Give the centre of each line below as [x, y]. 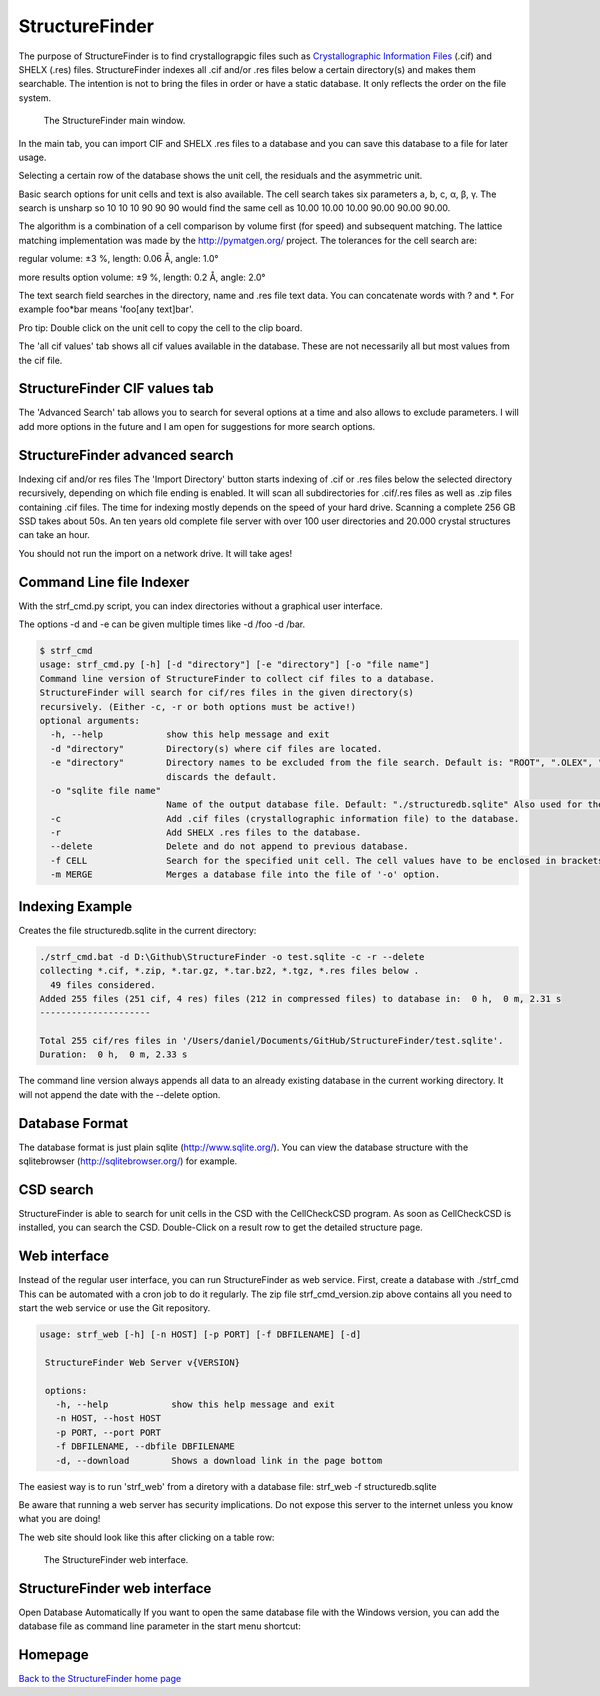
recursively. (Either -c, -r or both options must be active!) [198, 706]
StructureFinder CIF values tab [116, 388]
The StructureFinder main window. [114, 121]
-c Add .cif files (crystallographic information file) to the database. [285, 818]
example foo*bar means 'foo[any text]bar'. [106, 309]
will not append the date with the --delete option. [119, 1094]
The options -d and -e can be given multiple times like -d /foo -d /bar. [161, 624]
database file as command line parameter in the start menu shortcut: [160, 1626]
